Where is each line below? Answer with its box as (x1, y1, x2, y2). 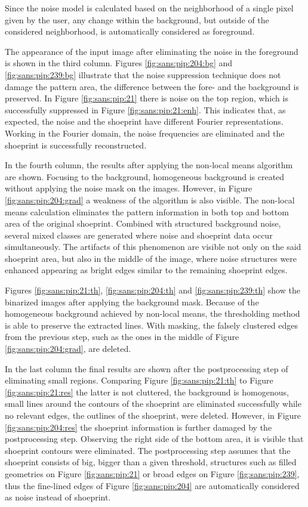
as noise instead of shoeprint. (5, 491, 111, 503)
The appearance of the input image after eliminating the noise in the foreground (5, 45, 298, 57)
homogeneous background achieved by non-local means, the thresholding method (5, 307, 300, 320)
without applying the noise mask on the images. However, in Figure (5, 182, 252, 194)
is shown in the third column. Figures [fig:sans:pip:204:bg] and (5, 57, 233, 69)
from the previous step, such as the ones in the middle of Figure (5, 330, 239, 343)
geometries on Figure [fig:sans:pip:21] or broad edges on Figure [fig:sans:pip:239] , (5, 467, 300, 480)
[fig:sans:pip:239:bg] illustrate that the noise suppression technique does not (5, 68, 281, 81)
